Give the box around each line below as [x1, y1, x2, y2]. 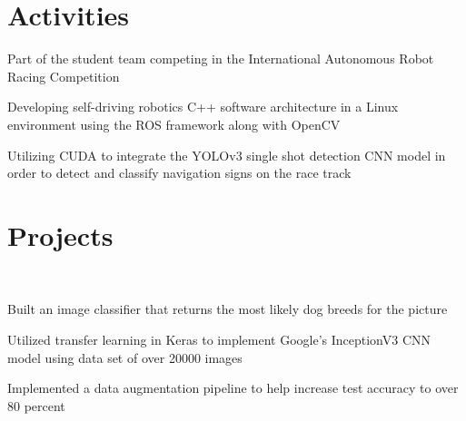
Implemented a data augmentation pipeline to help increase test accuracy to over [7, 378, 459, 397]
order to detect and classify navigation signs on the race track [7, 163, 352, 182]
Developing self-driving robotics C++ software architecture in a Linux [7, 97, 399, 116]
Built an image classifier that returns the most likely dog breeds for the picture [7, 299, 448, 318]
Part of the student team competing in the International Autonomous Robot [7, 49, 434, 68]
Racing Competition [7, 66, 120, 85]
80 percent [7, 396, 65, 415]
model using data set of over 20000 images [7, 348, 243, 367]
